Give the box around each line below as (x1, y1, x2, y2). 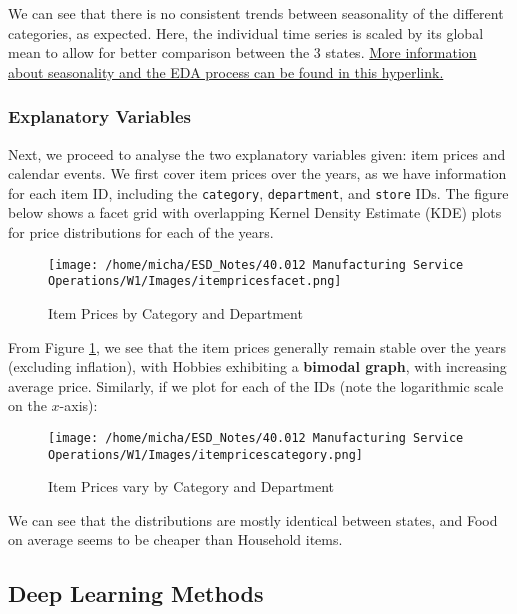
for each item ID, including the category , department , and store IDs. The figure (8, 182, 509, 203)
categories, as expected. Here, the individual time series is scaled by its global (8, 22, 484, 43)
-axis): (59, 395, 98, 416)
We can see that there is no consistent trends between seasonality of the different (8, 3, 504, 23)
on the (8, 395, 47, 416)
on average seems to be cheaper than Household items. (8, 529, 343, 550)
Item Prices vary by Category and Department (48, 476, 335, 497)
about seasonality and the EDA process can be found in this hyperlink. (8, 61, 444, 82)
